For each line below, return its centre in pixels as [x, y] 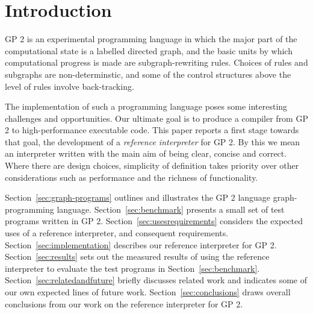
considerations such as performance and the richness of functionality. [132, 177]
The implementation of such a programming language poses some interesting [146, 106]
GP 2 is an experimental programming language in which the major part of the [151, 39]
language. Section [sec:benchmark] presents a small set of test [171, 209]
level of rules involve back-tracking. [70, 86]
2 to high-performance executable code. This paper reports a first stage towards [152, 130]
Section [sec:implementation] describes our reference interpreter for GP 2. [141, 244]
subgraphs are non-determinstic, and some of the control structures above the [148, 74]
